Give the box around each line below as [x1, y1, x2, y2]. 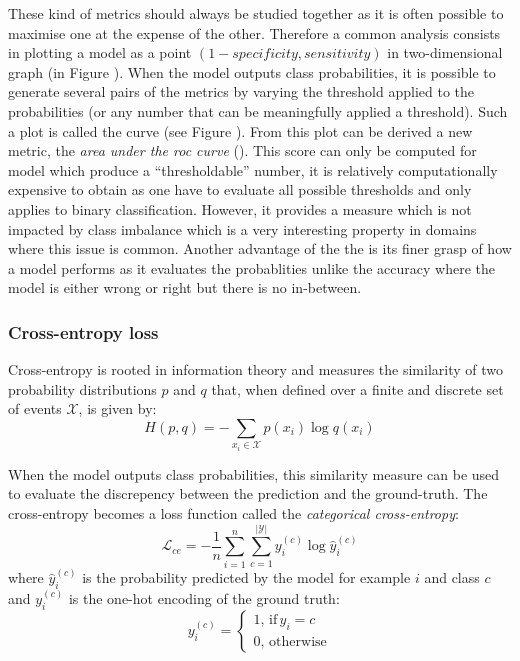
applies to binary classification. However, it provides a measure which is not [8, 198, 472, 219]
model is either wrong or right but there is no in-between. [8, 277, 362, 298]
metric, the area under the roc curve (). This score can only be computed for [8, 140, 477, 161]
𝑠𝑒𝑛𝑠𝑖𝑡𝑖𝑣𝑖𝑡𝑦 [304, 47, 371, 62]
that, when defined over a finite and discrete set [211, 378, 504, 399]
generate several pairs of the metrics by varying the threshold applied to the [8, 81, 475, 102]
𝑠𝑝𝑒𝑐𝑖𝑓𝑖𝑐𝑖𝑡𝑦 [232, 47, 298, 62]
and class [424, 567, 480, 588]
